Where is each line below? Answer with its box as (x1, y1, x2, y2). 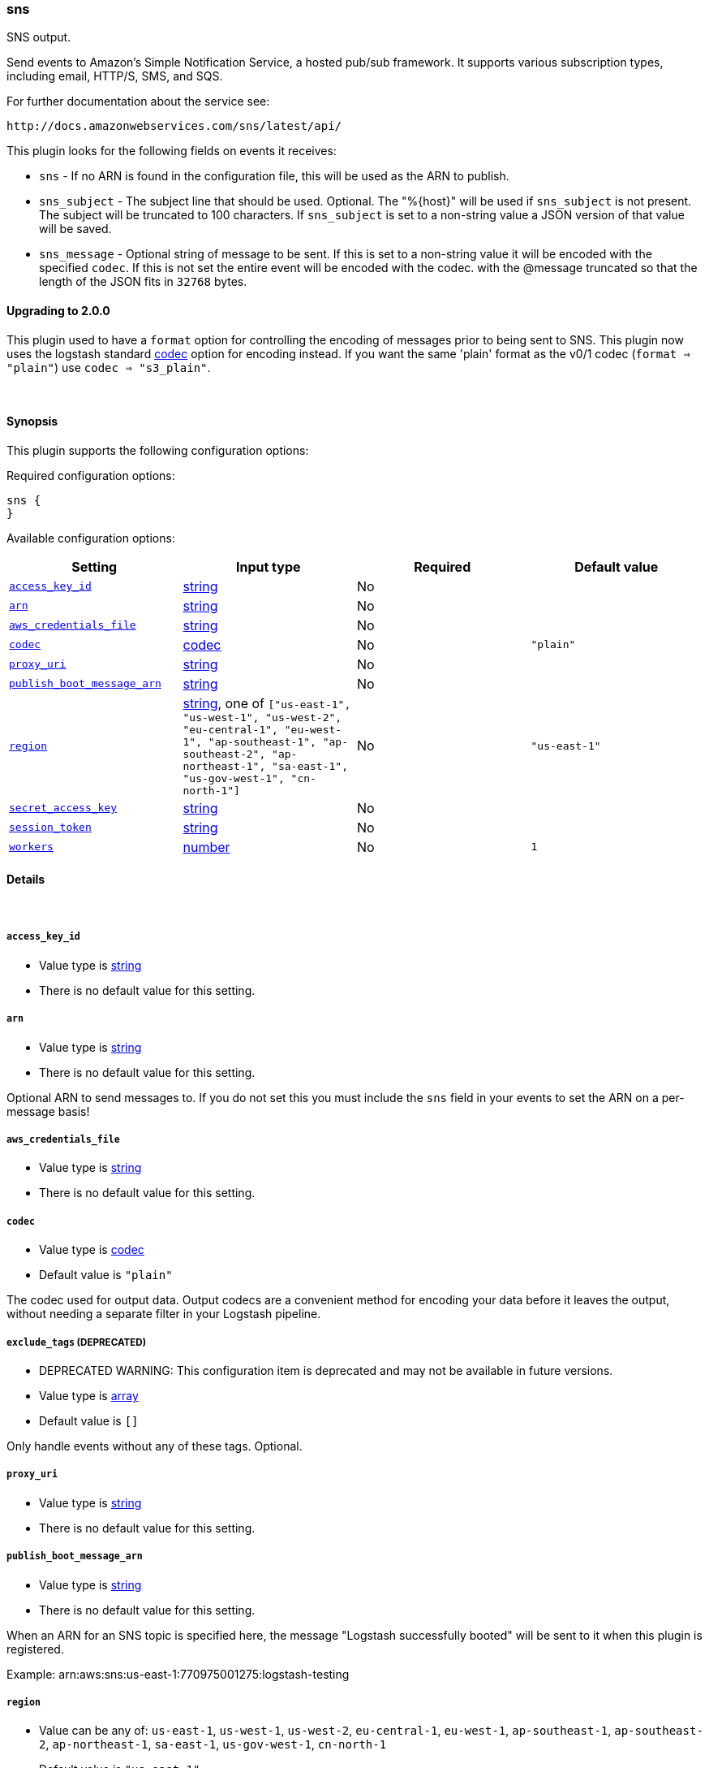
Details (6, 872, 45, 887)
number (183, 838, 230, 855)
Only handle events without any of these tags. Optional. (6, 1438, 303, 1453)
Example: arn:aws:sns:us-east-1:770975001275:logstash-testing (6, 1666, 350, 1681)
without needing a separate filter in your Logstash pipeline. (6, 1307, 321, 1321)
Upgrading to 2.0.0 (6, 303, 110, 318)
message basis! (6, 1104, 90, 1118)
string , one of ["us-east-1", (183, 694, 351, 711)
